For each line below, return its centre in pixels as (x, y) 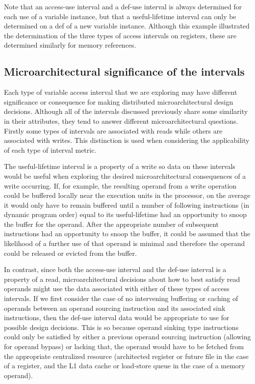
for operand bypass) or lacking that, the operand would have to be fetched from (124, 346)
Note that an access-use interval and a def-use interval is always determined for (123, 6)
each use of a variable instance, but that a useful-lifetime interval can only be (120, 16)
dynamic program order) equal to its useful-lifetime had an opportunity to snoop (126, 214)
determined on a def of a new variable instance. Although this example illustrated (127, 26)
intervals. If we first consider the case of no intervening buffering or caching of (121, 298)
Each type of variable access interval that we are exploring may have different (121, 92)
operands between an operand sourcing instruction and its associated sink (115, 308)
